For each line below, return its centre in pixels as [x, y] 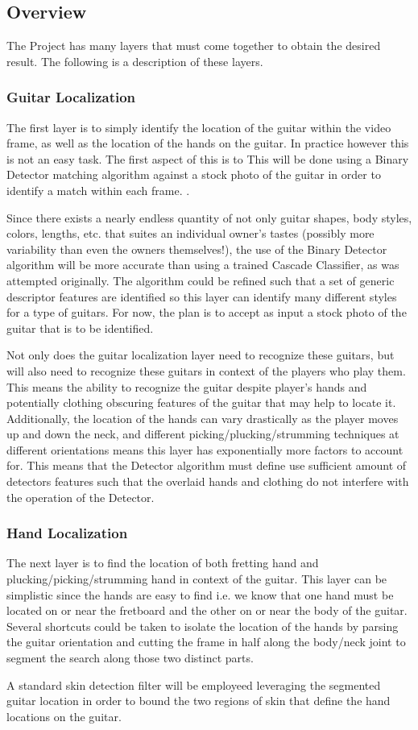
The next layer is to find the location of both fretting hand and [163, 563]
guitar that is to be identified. [80, 328]
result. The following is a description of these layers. [135, 61]
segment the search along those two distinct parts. [130, 658]
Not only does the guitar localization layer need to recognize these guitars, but [201, 355]
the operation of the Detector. [81, 497]
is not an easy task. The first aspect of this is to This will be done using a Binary [208, 158]
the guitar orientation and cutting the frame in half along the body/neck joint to [206, 642]
